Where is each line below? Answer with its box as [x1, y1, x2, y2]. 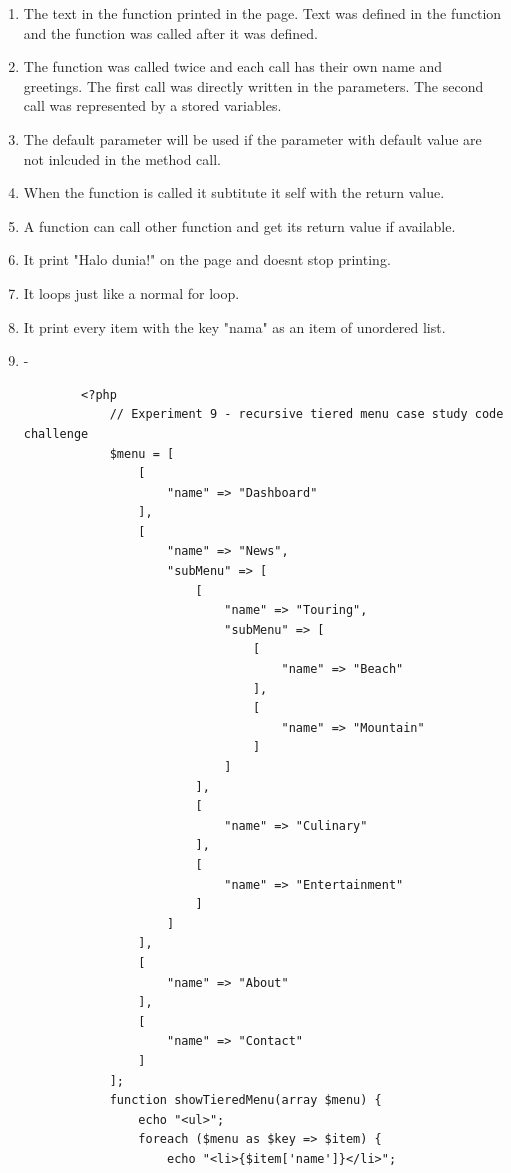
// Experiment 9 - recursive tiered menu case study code [109, 407, 504, 422]
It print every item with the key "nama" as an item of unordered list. [23, 316, 446, 337]
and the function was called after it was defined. [23, 22, 318, 43]
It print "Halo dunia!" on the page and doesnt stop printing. [23, 249, 391, 270]
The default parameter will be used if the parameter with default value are [23, 128, 482, 149]
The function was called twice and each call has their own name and [23, 56, 443, 77]
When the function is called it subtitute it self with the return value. [23, 182, 445, 203]
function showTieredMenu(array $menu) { [109, 1093, 382, 1108]
